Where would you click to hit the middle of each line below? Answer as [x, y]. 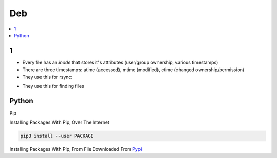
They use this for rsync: [47, 77]
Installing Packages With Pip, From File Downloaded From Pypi [76, 149]
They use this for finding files [53, 86]
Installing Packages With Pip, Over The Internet [60, 122]
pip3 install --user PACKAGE [57, 136]
